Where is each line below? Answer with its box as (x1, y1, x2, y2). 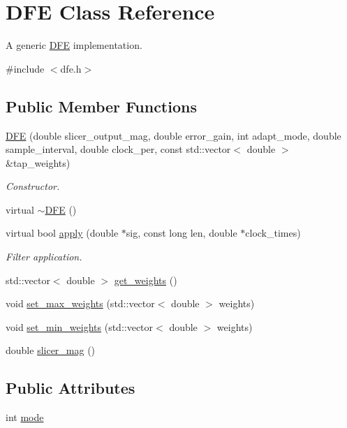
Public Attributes (6, 377, 135, 399)
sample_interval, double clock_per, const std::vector (6, 142, 231, 156)
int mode (6, 410, 44, 425)
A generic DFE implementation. (6, 38, 142, 52)
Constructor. (6, 179, 60, 193)
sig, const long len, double (126, 226, 237, 240)
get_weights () (114, 272, 177, 287)
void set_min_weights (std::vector (6, 319, 154, 334)
